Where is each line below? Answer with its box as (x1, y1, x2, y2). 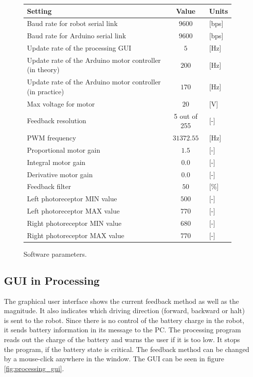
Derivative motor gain (27, 169, 93, 179)
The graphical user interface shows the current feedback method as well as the (4, 296, 239, 306)
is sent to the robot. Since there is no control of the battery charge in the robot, (4, 315, 245, 325)
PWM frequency (27, 133, 76, 143)
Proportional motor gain (27, 144, 101, 155)
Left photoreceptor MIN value (27, 193, 117, 204)
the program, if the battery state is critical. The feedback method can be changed (4, 344, 250, 354)
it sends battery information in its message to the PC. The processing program (4, 324, 241, 335)
